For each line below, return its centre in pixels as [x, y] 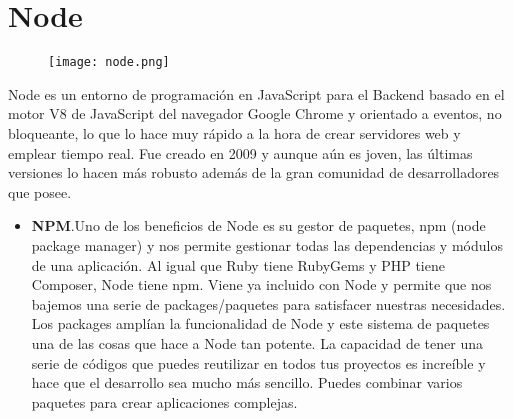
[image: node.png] [109, 62]
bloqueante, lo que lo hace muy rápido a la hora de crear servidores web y [234, 132]
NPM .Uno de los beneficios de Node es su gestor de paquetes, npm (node [258, 225]
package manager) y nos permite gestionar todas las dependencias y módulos [267, 244]
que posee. [40, 191]
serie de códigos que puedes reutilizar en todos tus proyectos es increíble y [258, 362]
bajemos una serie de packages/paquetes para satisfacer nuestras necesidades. [268, 303]
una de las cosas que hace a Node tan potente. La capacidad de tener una [257, 342]
